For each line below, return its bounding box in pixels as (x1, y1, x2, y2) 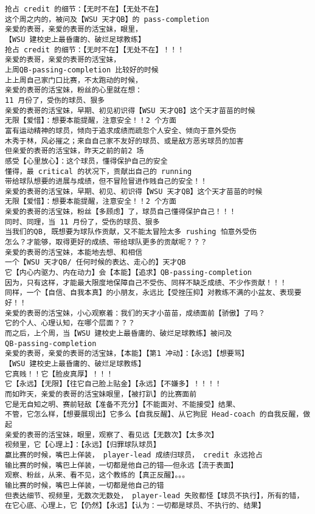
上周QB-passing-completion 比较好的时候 (5, 65, 159, 74)
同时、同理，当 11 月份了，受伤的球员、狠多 (5, 217, 160, 226)
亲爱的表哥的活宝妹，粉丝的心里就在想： (5, 86, 142, 95)
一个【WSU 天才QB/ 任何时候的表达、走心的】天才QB (5, 258, 186, 267)
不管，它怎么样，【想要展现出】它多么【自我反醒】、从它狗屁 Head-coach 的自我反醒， (5, 410, 303, 419)
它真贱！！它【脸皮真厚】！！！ (5, 369, 114, 378)
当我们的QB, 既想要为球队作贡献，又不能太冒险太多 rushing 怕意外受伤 (5, 227, 257, 237)
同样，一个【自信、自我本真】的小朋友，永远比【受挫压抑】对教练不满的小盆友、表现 (5, 288, 294, 297)
